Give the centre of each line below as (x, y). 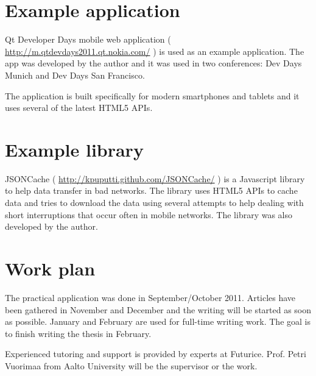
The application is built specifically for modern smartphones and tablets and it (152, 95)
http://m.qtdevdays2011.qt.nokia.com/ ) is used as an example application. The (155, 51)
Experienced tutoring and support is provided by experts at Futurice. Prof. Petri (156, 354)
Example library (74, 149)
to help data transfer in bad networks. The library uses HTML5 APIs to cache (151, 190)
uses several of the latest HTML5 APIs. (79, 108)
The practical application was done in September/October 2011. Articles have (150, 297)
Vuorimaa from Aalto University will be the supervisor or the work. (131, 365)
